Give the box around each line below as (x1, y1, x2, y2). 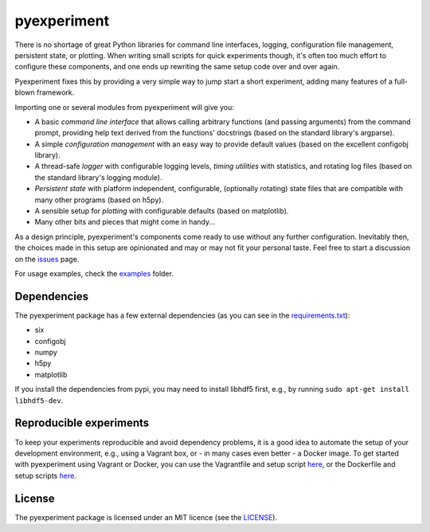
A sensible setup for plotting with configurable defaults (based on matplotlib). (34, 206, 289, 216)
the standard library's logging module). (34, 172, 162, 182)
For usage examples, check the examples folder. (14, 268, 174, 278)
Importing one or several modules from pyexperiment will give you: (14, 102, 234, 111)
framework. (36, 88, 75, 97)
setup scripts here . (14, 471, 77, 480)
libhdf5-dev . (14, 395, 64, 405)
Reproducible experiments (14, 417, 150, 430)
